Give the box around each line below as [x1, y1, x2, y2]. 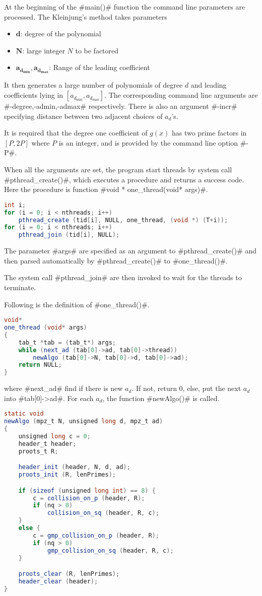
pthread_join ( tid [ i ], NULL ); [18, 231, 120, 239]
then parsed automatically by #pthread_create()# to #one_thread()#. [4, 255, 228, 266]
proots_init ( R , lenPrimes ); [18, 471, 116, 479]
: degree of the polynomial [20, 28, 101, 39]
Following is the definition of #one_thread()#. [4, 299, 150, 309]
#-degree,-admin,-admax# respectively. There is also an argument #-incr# [4, 101, 237, 111]
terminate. [4, 282, 36, 292]
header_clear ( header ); [18, 577, 98, 585]
